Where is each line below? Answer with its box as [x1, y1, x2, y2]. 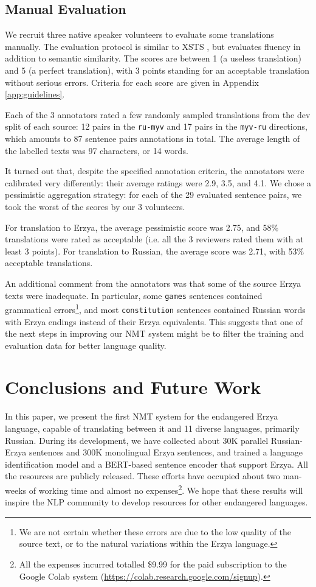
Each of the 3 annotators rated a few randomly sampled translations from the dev [5, 108, 311, 121]
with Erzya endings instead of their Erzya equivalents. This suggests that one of [5, 315, 303, 328]
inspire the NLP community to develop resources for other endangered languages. [5, 496, 308, 508]
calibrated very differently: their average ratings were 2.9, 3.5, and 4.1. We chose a [5, 176, 312, 189]
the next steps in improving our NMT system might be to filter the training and [5, 327, 304, 340]
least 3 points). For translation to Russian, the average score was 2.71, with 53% [5, 244, 304, 257]
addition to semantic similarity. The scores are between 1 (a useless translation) [5, 52, 301, 65]
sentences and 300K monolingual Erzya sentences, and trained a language [29, 446, 303, 459]
